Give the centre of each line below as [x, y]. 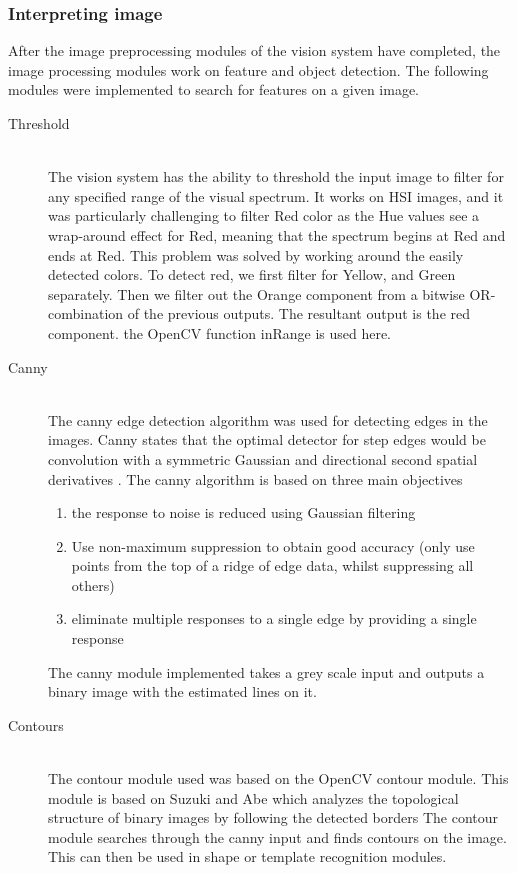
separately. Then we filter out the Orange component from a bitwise [256, 293]
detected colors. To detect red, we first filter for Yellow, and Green [252, 274]
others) [93, 584]
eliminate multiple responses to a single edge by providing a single [274, 618]
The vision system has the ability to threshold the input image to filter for [276, 176]
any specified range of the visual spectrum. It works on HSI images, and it [276, 195]
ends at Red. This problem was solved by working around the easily [256, 254]
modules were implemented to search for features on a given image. [213, 89]
